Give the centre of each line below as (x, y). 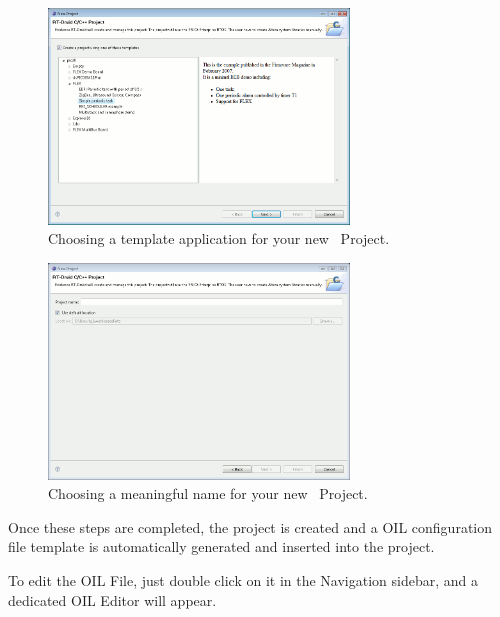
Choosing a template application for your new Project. (219, 238)
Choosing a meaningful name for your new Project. (208, 493)
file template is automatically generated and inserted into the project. (221, 546)
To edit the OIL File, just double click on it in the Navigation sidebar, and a (243, 580)
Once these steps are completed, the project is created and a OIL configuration (250, 526)
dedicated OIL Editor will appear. (112, 599)
